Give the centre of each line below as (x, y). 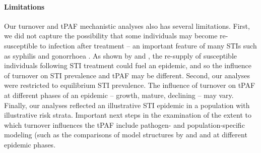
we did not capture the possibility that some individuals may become (111, 36)
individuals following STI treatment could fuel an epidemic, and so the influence (128, 65)
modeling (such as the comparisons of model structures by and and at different (126, 135)
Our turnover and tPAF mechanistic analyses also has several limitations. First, (127, 25)
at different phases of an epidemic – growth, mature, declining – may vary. (119, 95)
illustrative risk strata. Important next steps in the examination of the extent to (128, 115)
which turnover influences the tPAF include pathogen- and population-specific (124, 124)
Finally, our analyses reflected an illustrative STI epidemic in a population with (127, 105)
